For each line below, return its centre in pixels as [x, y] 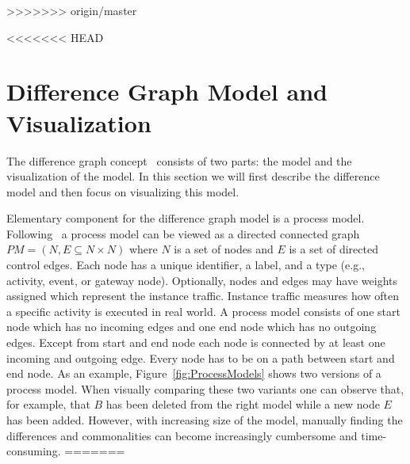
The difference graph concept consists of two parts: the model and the [179, 160]
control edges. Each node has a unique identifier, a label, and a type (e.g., [186, 265]
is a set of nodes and [224, 249]
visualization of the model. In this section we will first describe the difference [193, 176]
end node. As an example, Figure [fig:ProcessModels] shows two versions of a [194, 373]
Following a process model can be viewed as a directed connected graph [183, 233]
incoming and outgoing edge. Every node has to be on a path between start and [201, 358]
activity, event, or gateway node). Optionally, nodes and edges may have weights [202, 280]
